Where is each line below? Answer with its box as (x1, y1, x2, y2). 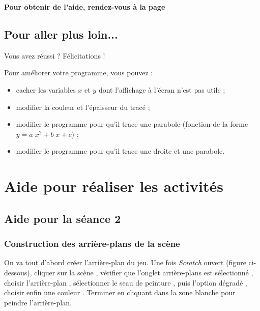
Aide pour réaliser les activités (4, 176, 223, 196)
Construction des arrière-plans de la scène (4, 237, 180, 250)
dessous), (4, 267, 32, 277)
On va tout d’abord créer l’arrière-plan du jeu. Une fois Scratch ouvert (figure (4, 257, 246, 268)
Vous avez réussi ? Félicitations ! (4, 50, 105, 61)
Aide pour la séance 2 (4, 210, 121, 226)
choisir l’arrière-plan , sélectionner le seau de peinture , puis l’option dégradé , (4, 277, 247, 288)
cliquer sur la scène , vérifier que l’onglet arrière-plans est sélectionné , (34, 267, 253, 277)
